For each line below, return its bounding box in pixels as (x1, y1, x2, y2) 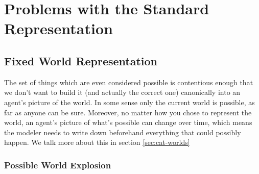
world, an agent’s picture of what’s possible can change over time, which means (4, 117, 252, 128)
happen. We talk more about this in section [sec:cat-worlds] (4, 137, 190, 147)
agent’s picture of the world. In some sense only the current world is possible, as (4, 96, 255, 107)
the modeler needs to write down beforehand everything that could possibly (4, 127, 241, 137)
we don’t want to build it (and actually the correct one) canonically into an (4, 87, 241, 97)
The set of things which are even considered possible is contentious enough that (4, 77, 253, 87)
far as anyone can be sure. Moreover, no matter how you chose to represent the (4, 107, 252, 117)
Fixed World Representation (4, 53, 158, 68)
